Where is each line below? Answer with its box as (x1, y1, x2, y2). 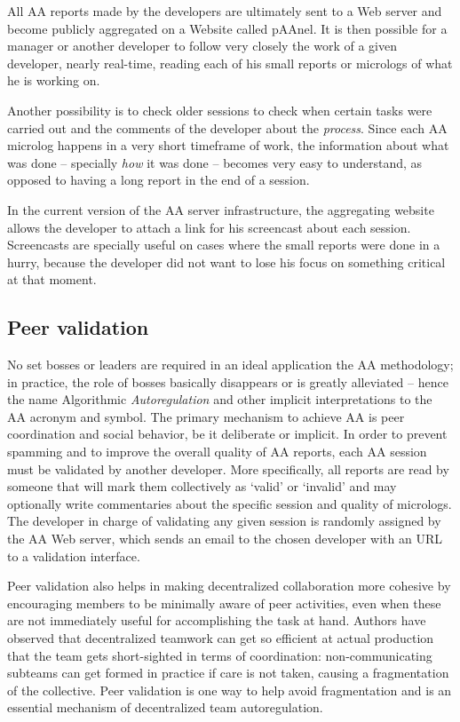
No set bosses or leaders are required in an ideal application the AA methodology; (7, 355, 454, 374)
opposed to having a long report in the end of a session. (7, 171, 310, 189)
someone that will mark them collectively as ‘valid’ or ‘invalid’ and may (7, 477, 397, 496)
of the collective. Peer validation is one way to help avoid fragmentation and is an (7, 680, 452, 699)
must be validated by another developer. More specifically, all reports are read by (7, 459, 449, 478)
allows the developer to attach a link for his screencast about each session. (7, 218, 411, 236)
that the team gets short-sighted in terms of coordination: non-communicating (7, 646, 432, 664)
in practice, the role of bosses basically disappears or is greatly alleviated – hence (7, 372, 448, 391)
